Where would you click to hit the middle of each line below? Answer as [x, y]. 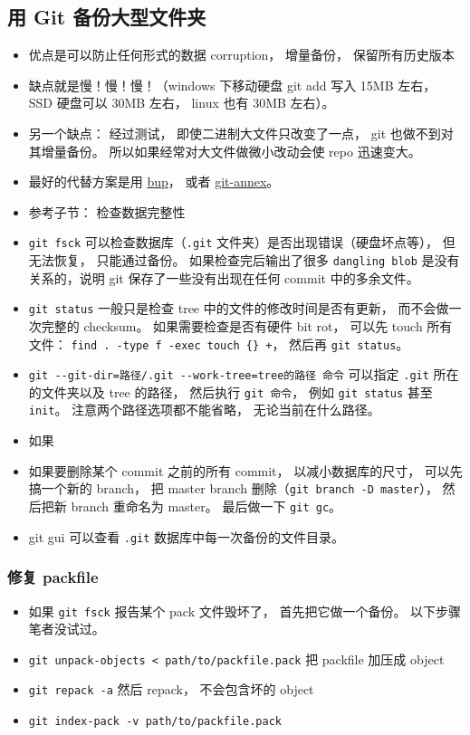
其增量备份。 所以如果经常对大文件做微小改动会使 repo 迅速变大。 [225, 151]
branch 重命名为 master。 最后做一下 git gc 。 [206, 506]
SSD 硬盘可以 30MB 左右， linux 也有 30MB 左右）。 [182, 103]
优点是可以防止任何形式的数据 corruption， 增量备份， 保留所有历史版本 [241, 55]
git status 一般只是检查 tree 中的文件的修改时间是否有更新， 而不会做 [239, 308]
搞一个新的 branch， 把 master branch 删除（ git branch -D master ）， [233, 488]
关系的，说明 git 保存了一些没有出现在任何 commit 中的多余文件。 [224, 277]
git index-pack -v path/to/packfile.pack [155, 722]
